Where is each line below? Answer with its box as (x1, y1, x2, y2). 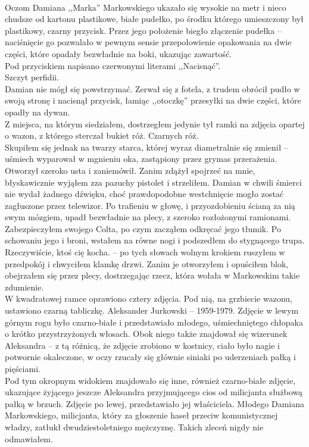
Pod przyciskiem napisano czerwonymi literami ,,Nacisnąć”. (5, 59, 221, 71)
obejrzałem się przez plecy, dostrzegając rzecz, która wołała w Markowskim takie (5, 269, 300, 282)
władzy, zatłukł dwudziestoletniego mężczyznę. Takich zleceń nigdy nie (5, 420, 264, 433)
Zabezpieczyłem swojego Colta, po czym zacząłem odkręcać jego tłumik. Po (5, 222, 281, 235)
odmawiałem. (5, 432, 53, 445)
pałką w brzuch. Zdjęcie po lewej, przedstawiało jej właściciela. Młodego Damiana (5, 397, 304, 410)
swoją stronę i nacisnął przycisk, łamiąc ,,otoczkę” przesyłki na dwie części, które (5, 94, 301, 107)
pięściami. (5, 362, 40, 374)
